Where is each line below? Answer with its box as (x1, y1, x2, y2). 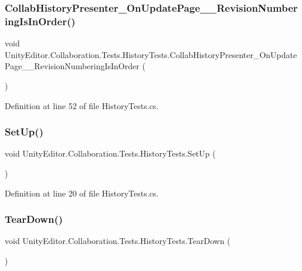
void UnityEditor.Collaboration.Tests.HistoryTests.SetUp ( (5, 147, 216, 160)
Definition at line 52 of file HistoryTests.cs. (5, 99, 159, 111)
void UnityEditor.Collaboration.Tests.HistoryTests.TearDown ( (5, 235, 230, 247)
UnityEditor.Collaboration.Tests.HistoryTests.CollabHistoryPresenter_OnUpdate (5, 48, 297, 60)
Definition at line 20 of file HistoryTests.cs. (5, 187, 159, 199)
